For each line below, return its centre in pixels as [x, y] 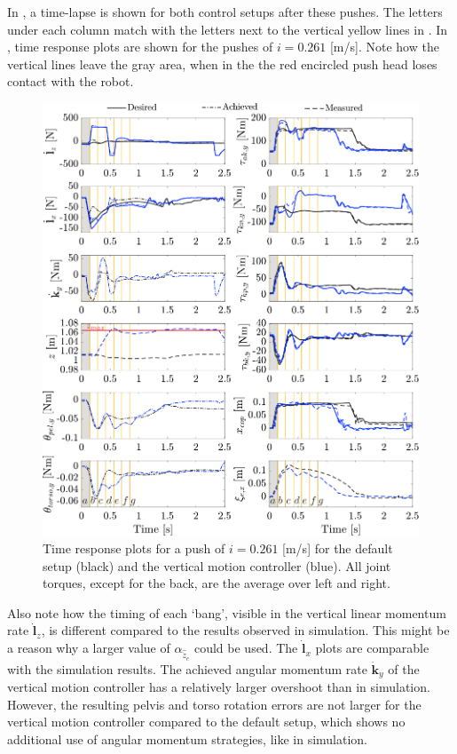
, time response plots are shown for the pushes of [140, 47]
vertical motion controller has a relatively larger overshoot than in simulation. [219, 687]
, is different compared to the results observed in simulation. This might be [245, 630]
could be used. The [246, 648]
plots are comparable [372, 648]
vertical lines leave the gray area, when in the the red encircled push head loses [222, 63]
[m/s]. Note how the [384, 47]
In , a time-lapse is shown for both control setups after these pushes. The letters [225, 12]
